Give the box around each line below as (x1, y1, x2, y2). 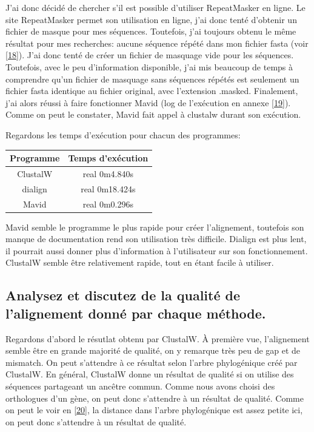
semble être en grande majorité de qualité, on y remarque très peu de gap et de (5, 344, 301, 357)
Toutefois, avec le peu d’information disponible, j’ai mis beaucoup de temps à (5, 60, 293, 73)
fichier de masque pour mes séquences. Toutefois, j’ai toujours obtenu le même (5, 25, 296, 38)
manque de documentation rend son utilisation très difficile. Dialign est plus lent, (5, 232, 307, 245)
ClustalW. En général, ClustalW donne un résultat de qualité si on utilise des (5, 368, 294, 380)
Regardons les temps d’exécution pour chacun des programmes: (5, 128, 241, 141)
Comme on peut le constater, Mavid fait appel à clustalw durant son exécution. (5, 108, 301, 121)
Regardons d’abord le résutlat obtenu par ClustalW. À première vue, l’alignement (5, 332, 310, 345)
